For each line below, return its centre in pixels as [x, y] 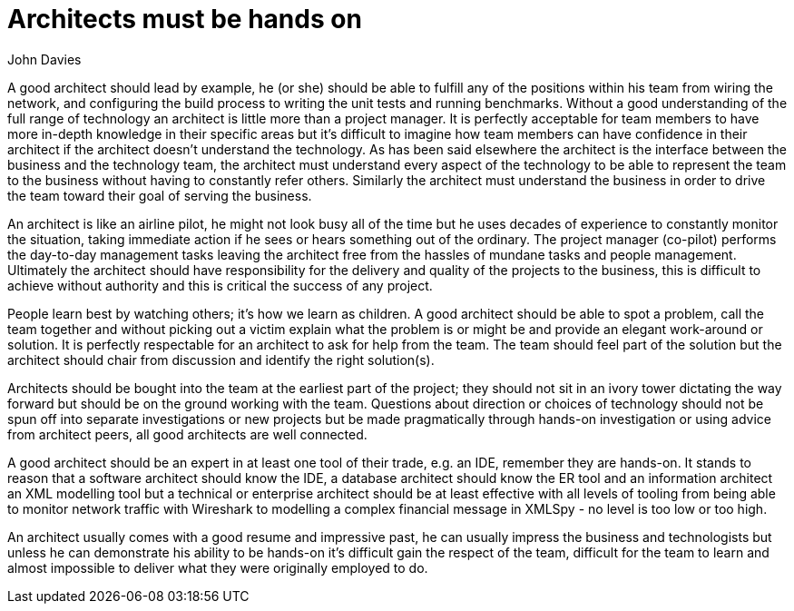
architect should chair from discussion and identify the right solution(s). [221, 360]
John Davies [44, 59]
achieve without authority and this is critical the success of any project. [220, 285]
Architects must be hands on [185, 19]
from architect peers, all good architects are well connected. [187, 434]
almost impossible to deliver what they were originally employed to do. [218, 567]
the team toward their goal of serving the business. [160, 195]
